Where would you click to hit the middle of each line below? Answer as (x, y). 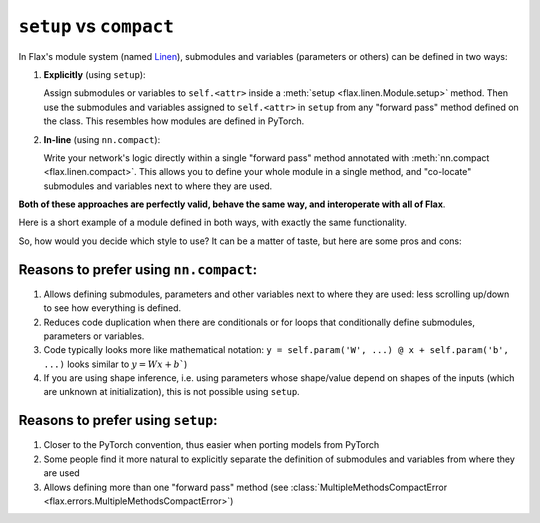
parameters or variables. (94, 336)
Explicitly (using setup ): (94, 74)
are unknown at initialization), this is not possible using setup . (171, 392)
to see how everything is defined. (112, 308)
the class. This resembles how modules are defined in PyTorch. (174, 121)
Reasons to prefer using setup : (118, 420)
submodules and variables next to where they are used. (158, 186)
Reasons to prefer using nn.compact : (138, 269)
